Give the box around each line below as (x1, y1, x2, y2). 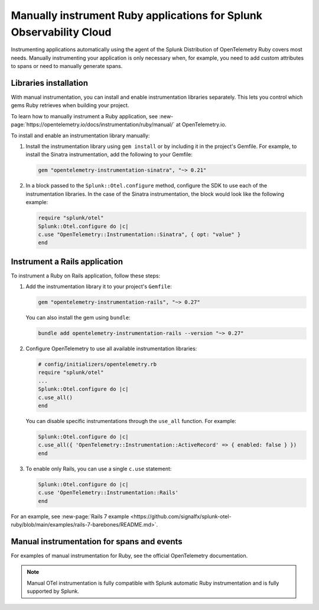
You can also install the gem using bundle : (25, 314, 131, 321)
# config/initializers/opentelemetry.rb (38, 361, 157, 368)
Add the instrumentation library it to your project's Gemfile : (25, 283, 172, 290)
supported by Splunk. (27, 588, 80, 595)
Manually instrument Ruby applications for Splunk (11, 9, 263, 22)
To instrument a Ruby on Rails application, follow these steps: (11, 272, 161, 279)
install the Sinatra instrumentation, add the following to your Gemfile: (25, 151, 193, 158)
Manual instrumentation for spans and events (11, 536, 183, 547)
